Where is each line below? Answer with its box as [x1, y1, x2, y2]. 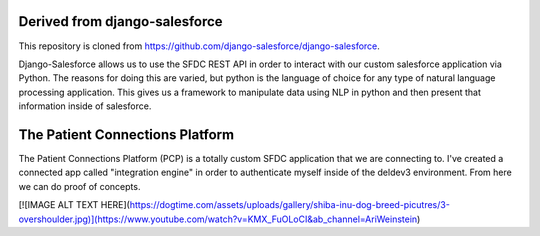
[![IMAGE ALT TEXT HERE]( [18, 199, 130, 211]
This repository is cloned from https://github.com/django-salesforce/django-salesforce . [18, 40, 380, 52]
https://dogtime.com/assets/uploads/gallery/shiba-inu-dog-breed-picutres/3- [129, 199, 450, 211]
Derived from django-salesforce [18, 13, 224, 30]
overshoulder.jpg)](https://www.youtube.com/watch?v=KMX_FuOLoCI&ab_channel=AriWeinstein [18, 213, 418, 225]
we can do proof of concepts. [18, 180, 141, 192]
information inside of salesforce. [18, 100, 152, 112]
